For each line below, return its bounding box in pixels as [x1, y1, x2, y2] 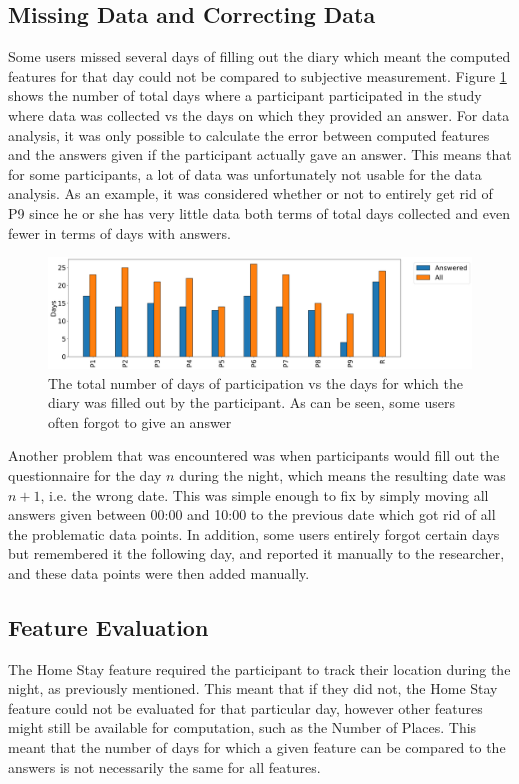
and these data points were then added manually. [8, 562, 310, 583]
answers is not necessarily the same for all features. [8, 756, 321, 777]
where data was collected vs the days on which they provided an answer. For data [8, 104, 510, 125]
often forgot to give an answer [48, 411, 232, 432]
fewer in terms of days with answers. [8, 222, 231, 243]
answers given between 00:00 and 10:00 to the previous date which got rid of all [8, 504, 496, 525]
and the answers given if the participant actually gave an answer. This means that [8, 144, 512, 165]
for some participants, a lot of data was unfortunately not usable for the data [8, 163, 482, 184]
